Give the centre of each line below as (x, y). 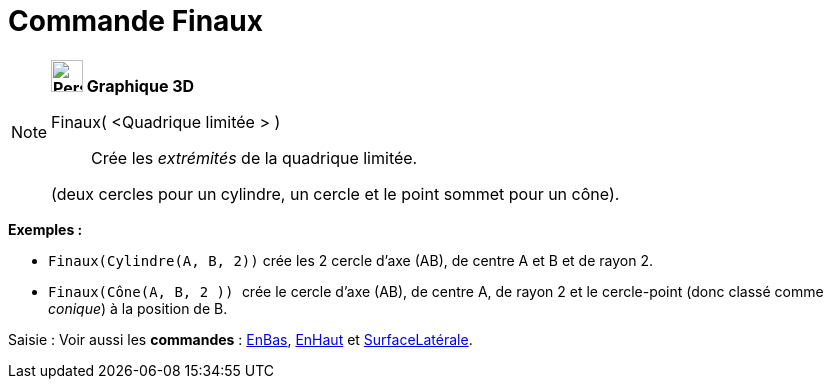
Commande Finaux (136, 21)
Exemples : (45, 229)
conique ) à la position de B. (138, 308)
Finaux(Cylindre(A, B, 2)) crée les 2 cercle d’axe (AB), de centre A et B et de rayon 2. (350, 260)
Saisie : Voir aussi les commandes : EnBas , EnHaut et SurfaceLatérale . (240, 339)
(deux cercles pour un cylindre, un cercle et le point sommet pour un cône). (335, 193)
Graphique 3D (140, 85)
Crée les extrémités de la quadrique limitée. (254, 157)
